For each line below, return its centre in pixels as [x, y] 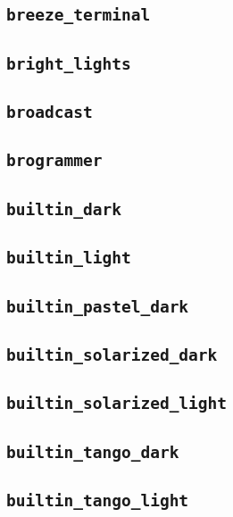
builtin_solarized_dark [112, 354]
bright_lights [69, 63]
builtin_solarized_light [117, 404]
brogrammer [54, 161]
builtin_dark [64, 209]
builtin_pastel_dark [98, 306]
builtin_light [69, 258]
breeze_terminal [79, 15]
